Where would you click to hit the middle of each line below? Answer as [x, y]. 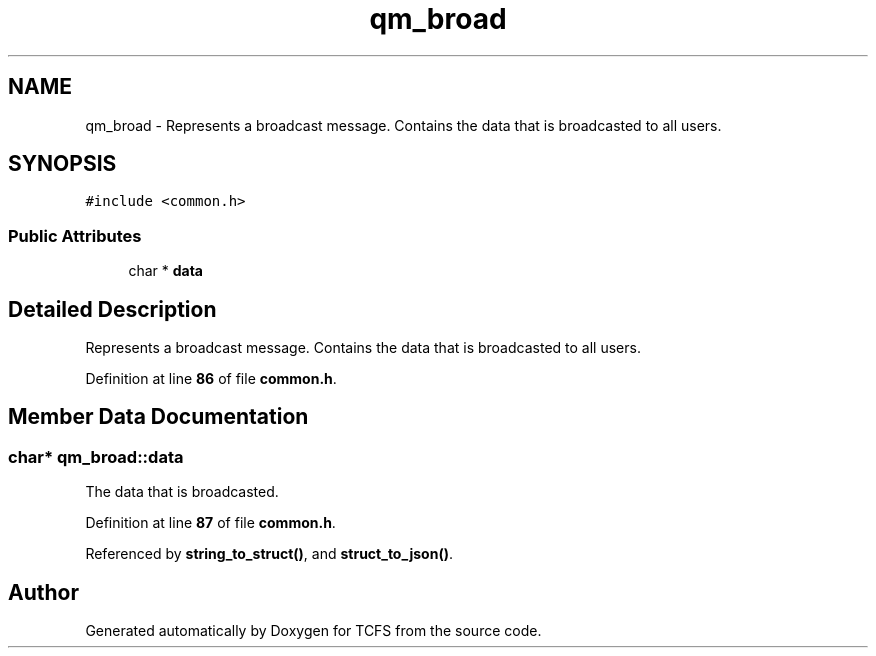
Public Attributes [75, 235]
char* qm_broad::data [96, 456]
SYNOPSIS [62, 164]
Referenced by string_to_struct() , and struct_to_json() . [269, 554]
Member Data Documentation [158, 417]
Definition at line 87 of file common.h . [210, 523]
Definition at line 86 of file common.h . [211, 379]
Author [43, 592]
